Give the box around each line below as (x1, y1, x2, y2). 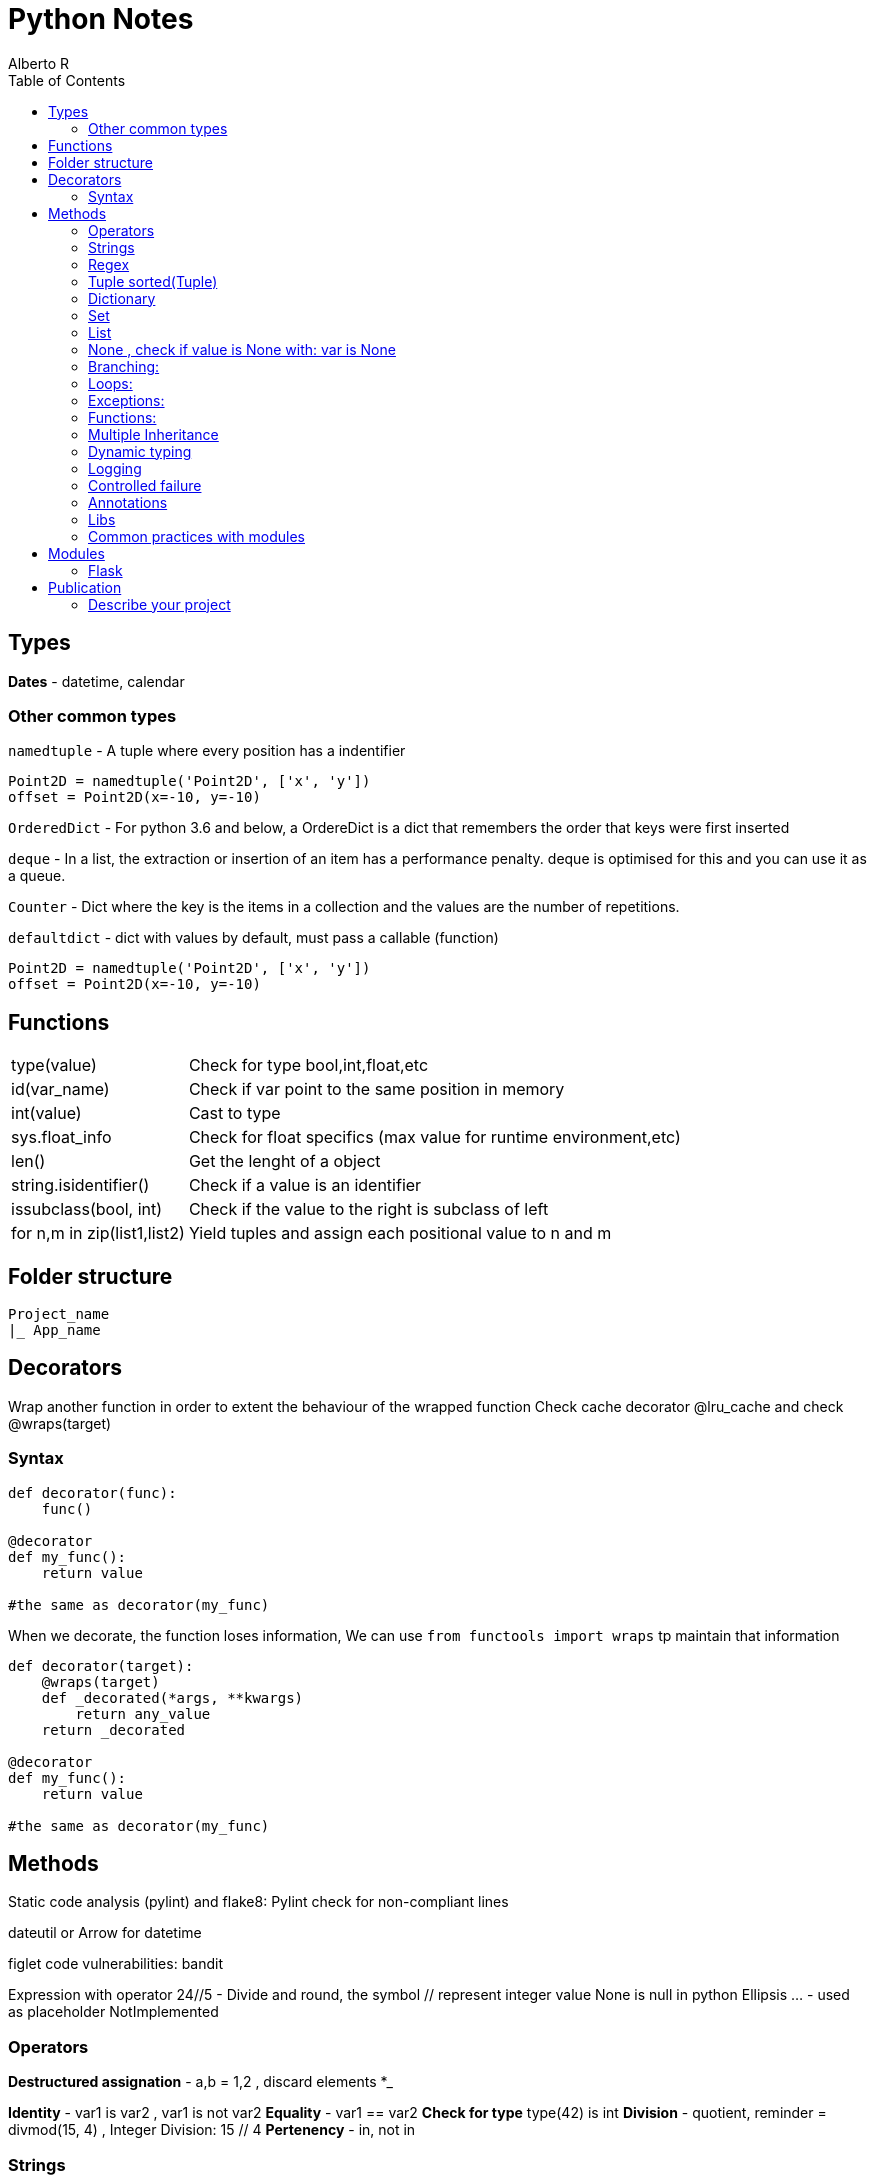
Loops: (88, 374, 133, 392)
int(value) (11, 1103, 82, 1124)
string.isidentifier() (11, 1175, 150, 1196)
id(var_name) (11, 1079, 110, 1100)
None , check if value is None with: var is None (88, 340, 396, 358)
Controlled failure (88, 476, 202, 494)
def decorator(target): (8, 1657, 194, 1674)
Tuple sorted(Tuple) (88, 272, 218, 290)
